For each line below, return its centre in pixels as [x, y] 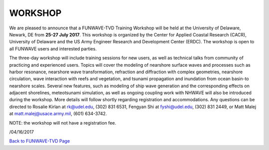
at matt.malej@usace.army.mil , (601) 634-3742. [58, 114]
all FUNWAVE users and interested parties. [53, 49]
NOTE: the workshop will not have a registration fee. [63, 123]
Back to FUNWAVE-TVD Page [40, 141]
